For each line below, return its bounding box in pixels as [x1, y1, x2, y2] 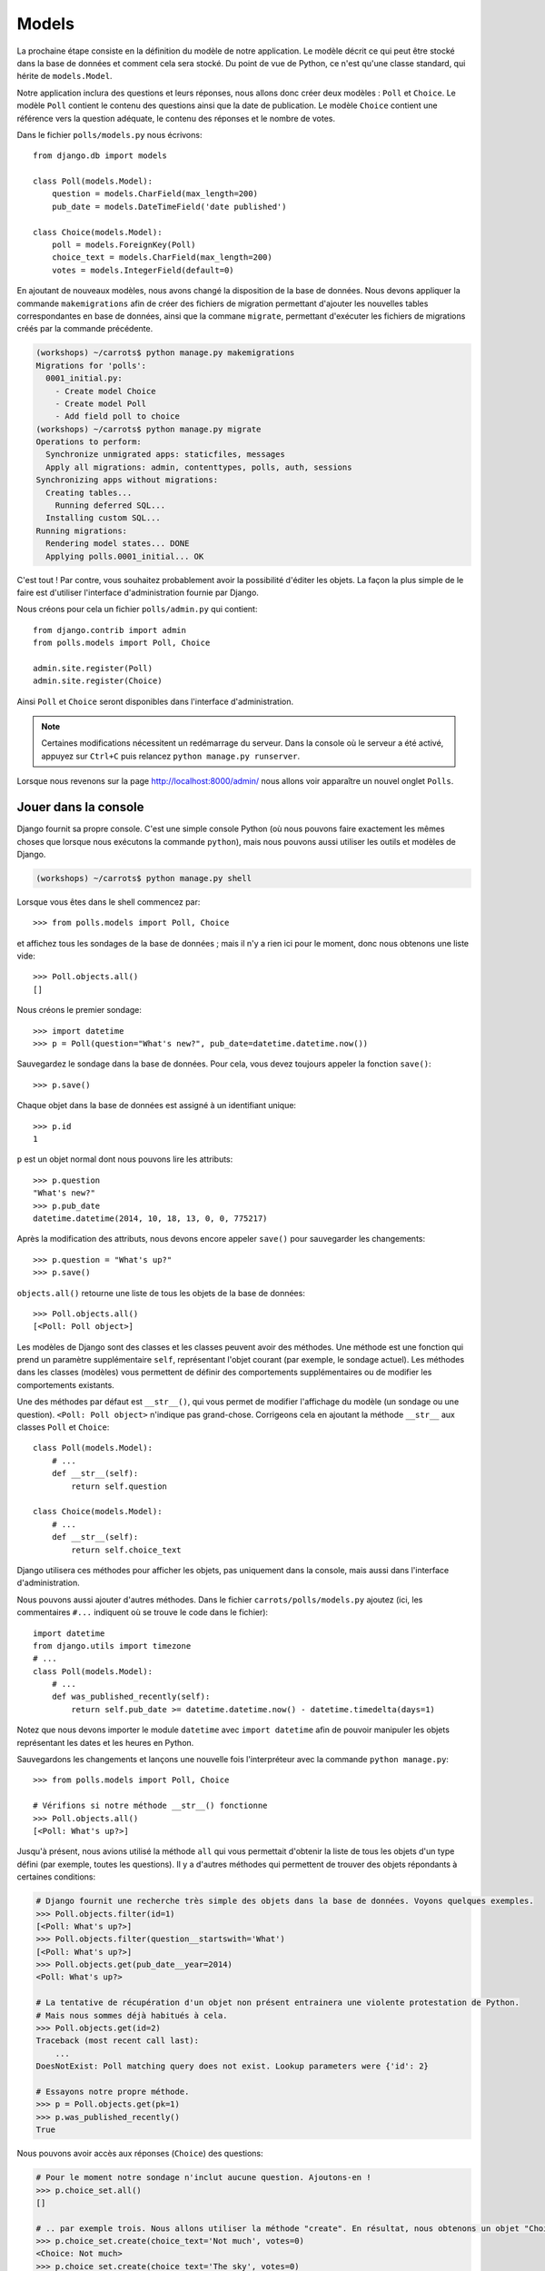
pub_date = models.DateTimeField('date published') [51, 201, 287, 212]
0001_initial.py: [45, 373, 123, 383]
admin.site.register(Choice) [33, 676, 163, 686]
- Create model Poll [54, 398, 147, 409]
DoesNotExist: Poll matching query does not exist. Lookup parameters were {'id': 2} [35, 2061, 429, 2071]
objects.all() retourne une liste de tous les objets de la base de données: [16, 1287, 306, 1298]
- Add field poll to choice [54, 412, 181, 421]
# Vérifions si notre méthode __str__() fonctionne [33, 1800, 268, 1811]
